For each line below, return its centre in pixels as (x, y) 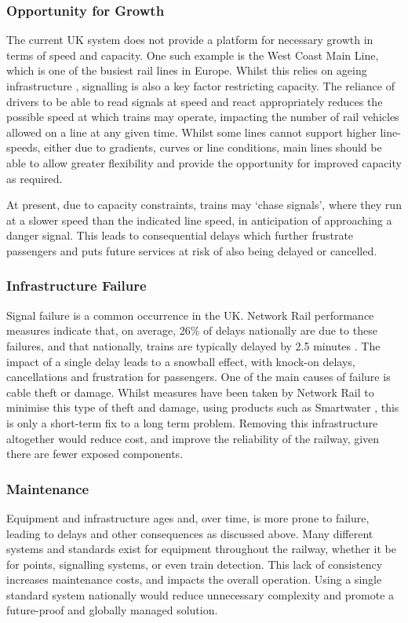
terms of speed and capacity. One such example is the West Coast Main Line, (193, 55)
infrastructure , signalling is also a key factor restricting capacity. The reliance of (200, 86)
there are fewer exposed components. (95, 454)
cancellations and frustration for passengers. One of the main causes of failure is (199, 377)
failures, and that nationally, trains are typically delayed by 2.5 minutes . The (193, 345)
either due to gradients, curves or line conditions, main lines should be (213, 147)
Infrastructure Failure (76, 286)
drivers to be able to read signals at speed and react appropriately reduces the (195, 101)
